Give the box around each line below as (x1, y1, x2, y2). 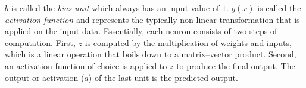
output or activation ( (5, 71, 85, 83)
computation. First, (5, 36, 76, 48)
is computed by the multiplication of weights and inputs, (85, 36, 292, 48)
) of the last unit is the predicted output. (88, 71, 238, 83)
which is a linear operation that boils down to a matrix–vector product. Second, (5, 48, 296, 60)
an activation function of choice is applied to (5, 59, 167, 71)
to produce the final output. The (176, 59, 295, 71)
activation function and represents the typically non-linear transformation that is (5, 13, 300, 25)
